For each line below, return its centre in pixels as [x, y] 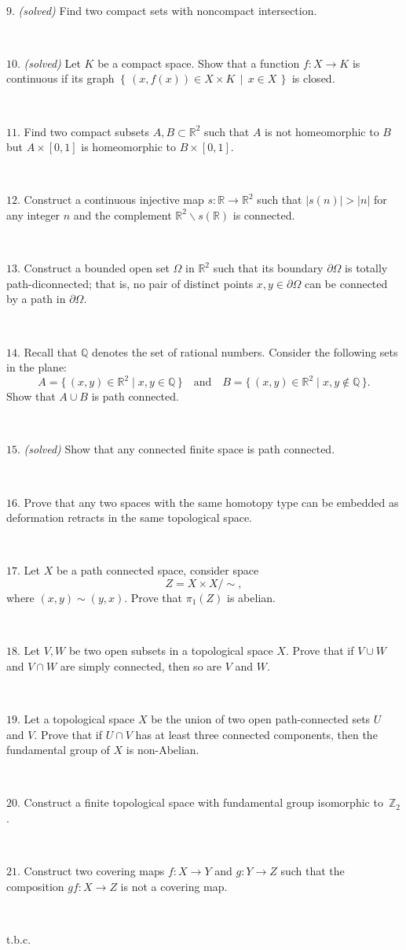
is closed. [313, 78]
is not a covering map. [174, 886]
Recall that [51, 351]
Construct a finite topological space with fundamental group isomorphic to [203, 802]
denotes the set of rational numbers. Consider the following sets [245, 351]
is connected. [264, 214]
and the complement [123, 214]
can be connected [346, 283]
